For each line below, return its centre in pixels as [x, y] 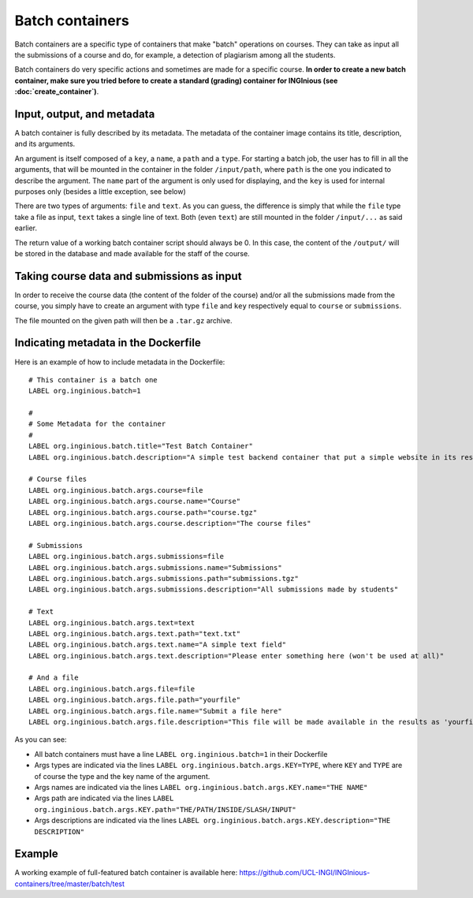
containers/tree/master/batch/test [70, 884]
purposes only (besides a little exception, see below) [101, 191]
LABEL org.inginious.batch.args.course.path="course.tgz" [143, 512]
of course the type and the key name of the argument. [122, 776]
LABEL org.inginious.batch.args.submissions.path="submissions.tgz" [164, 578]
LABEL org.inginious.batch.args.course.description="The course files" [170, 523]
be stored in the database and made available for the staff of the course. [132, 253]
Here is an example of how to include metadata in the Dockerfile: [120, 362]
